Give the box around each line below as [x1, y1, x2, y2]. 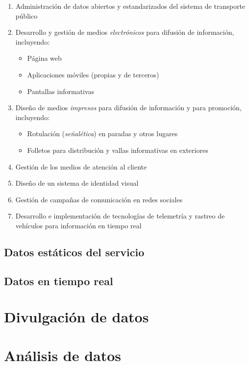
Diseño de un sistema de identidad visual [15, 178, 139, 188]
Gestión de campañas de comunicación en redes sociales [15, 194, 183, 204]
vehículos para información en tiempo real [15, 220, 142, 230]
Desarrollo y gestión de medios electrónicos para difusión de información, [15, 27, 234, 37]
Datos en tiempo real [4, 273, 113, 288]
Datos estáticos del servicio [4, 244, 145, 259]
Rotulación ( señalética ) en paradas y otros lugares [27, 128, 178, 139]
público [15, 10, 38, 21]
